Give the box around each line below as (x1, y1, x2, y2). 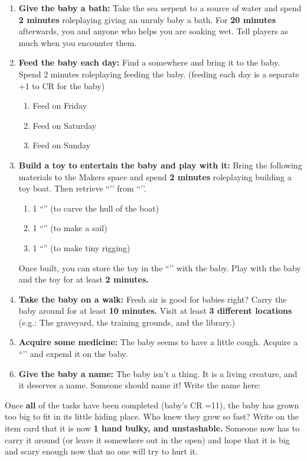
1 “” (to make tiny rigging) (32, 241, 130, 254)
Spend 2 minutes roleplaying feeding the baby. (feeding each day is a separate (18, 67, 299, 80)
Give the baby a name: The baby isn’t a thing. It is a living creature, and (18, 367, 298, 379)
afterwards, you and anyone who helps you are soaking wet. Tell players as (18, 25, 288, 37)
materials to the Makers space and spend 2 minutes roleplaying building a (18, 170, 292, 183)
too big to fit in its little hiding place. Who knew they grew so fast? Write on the (5, 410, 299, 423)
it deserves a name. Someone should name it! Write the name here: (18, 379, 261, 391)
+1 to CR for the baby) (18, 79, 105, 92)
